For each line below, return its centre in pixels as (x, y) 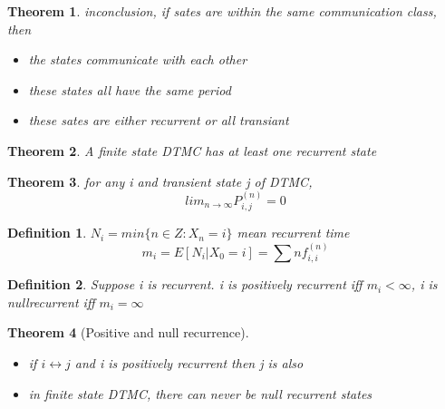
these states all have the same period (130, 89)
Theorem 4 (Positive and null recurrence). (128, 332)
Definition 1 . (47, 233)
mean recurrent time (293, 233)
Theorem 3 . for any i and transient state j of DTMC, (160, 181)
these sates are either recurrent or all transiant (159, 120)
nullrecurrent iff (51, 302)
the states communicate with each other (138, 59)
